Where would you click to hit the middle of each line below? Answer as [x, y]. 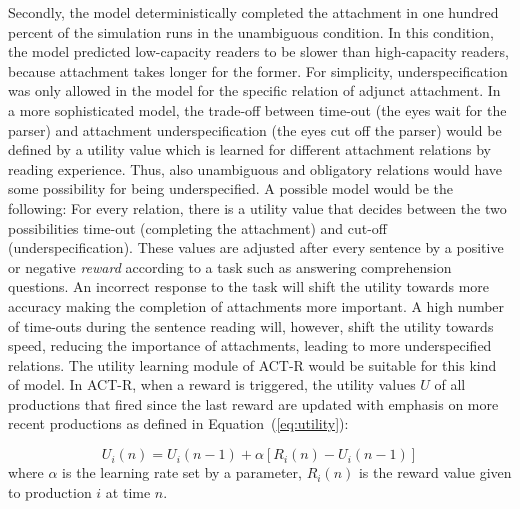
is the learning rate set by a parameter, [182, 472]
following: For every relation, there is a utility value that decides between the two [257, 207]
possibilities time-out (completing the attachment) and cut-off [197, 227]
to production [50, 491]
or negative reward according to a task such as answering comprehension [230, 266]
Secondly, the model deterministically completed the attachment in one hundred [253, 12]
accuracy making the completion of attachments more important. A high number [256, 305]
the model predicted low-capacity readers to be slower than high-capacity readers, [258, 51]
